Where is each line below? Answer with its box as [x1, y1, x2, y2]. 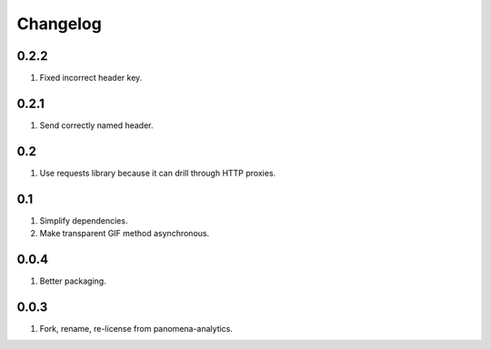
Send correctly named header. [39, 119, 154, 131]
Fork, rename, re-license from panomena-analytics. [39, 323, 234, 334]
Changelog [16, 14, 102, 34]
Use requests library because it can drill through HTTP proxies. [39, 167, 276, 178]
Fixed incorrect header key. [39, 73, 143, 84]
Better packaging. [39, 275, 106, 286]
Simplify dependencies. [39, 214, 128, 226]
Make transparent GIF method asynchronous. [39, 228, 209, 239]
